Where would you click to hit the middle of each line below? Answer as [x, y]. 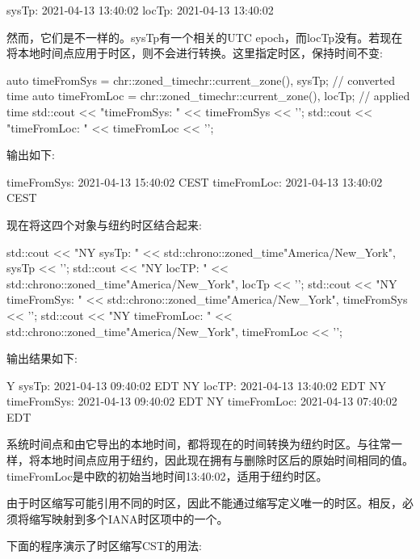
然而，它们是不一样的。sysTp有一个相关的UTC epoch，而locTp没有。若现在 [205, 37]
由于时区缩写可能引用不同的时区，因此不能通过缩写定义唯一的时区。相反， [204, 503]
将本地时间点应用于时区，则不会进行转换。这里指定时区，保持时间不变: [195, 53]
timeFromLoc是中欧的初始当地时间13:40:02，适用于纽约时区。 [167, 475]
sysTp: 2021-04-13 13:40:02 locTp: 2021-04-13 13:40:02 [140, 10]
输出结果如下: [42, 358]
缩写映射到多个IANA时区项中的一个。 [128, 518]
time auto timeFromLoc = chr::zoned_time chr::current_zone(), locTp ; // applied [208, 96]
